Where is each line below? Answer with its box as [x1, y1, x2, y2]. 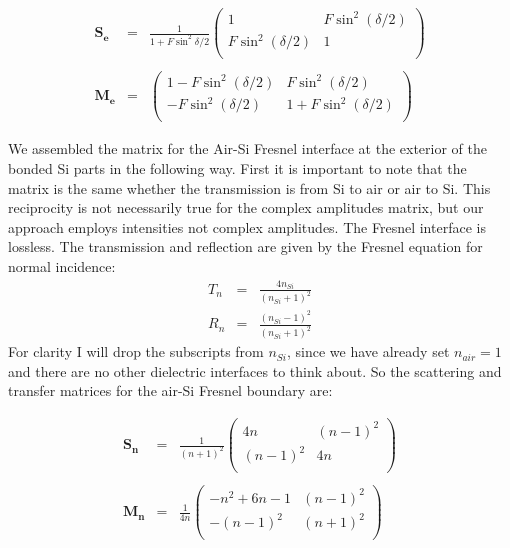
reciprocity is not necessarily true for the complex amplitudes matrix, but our [8, 197, 484, 218]
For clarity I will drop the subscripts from [8, 341, 264, 362]
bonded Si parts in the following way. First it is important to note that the [8, 158, 467, 178]
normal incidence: [8, 255, 116, 276]
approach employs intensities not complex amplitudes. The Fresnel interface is [8, 216, 486, 237]
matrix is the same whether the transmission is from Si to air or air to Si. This [8, 177, 491, 198]
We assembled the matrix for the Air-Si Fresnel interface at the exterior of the [8, 138, 488, 159]
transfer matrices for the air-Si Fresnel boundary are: [8, 380, 333, 401]
